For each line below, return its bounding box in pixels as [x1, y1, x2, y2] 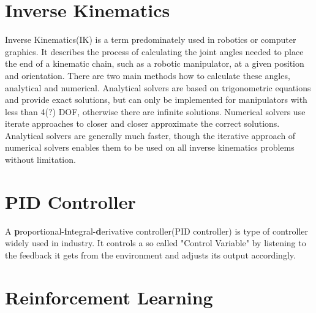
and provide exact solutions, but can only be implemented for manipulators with [5, 93, 307, 106]
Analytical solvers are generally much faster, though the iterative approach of [5, 129, 296, 141]
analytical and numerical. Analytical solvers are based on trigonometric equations [5, 81, 311, 94]
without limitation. [5, 153, 76, 166]
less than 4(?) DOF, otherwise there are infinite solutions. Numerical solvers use [5, 105, 306, 118]
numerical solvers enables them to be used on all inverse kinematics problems [5, 141, 295, 154]
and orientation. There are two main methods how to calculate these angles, [5, 69, 290, 81]
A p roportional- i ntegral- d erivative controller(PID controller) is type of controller [5, 224, 309, 237]
